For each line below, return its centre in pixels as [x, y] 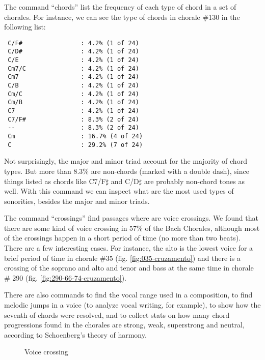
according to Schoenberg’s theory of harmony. [75, 334]
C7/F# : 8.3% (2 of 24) [73, 119]
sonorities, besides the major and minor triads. [77, 201]
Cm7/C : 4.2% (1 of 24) [73, 68]
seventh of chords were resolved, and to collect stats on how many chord [117, 314]
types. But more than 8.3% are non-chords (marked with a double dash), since [127, 171]
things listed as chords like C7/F [55, 181]
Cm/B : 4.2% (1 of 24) [73, 102]
